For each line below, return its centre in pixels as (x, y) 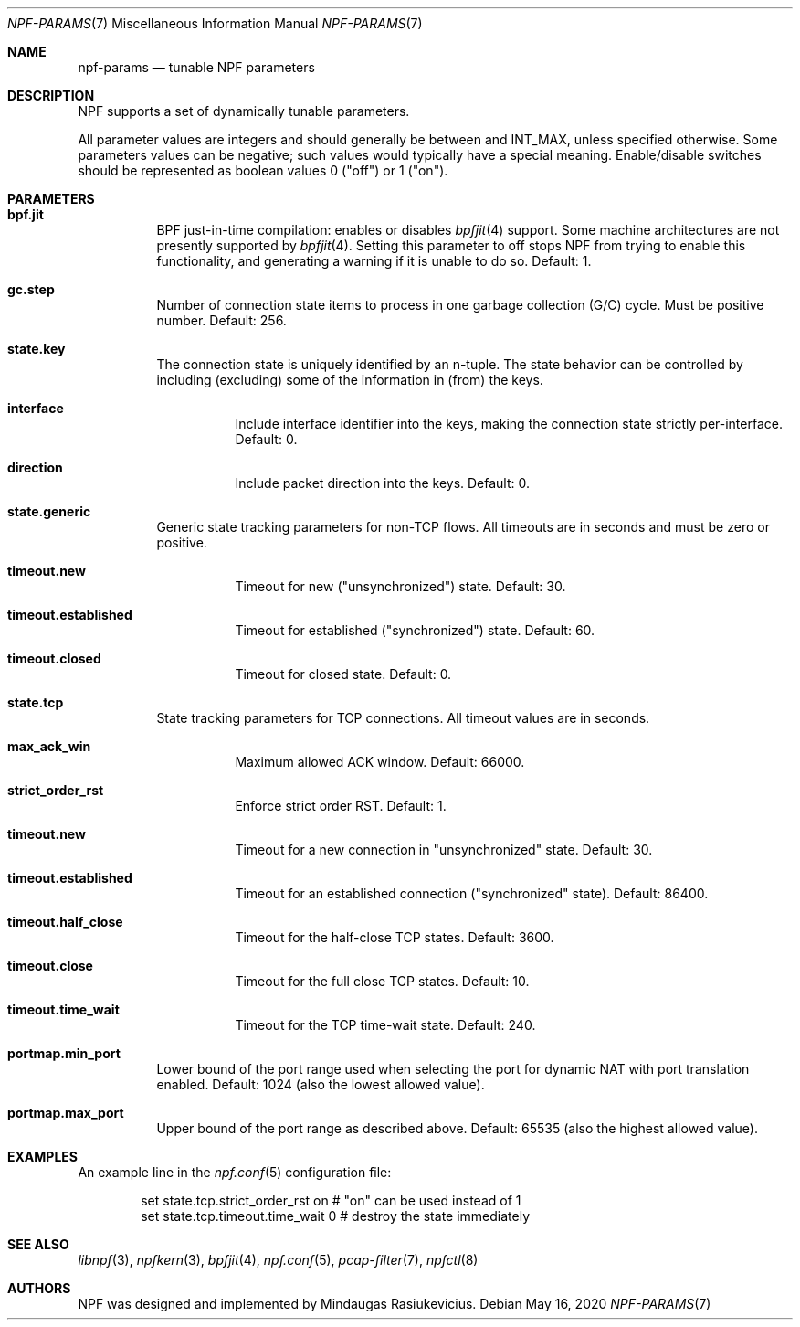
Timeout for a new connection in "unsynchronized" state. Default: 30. (444, 849)
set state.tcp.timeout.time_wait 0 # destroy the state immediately (336, 1216)
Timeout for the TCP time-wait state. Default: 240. (385, 1025)
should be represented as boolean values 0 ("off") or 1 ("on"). (263, 170)
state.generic (49, 511)
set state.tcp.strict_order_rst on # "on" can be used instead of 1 (331, 1200)
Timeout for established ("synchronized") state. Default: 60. (415, 630)
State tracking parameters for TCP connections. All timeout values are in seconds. (403, 718)
